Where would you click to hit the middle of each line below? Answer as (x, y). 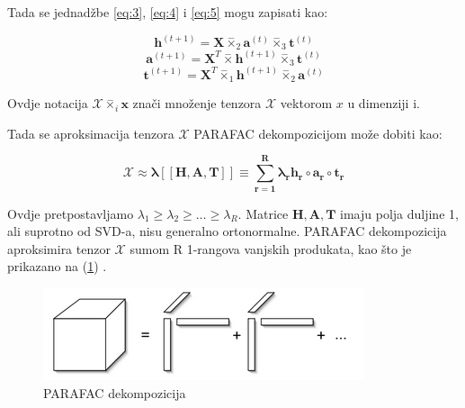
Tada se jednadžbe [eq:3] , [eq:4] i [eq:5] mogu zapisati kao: (168, 12)
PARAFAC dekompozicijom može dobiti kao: (318, 133)
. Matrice (263, 213)
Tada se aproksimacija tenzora (91, 133)
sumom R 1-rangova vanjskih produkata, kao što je (271, 248)
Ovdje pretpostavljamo (71, 213)
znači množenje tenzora (197, 103)
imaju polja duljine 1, (399, 213)
